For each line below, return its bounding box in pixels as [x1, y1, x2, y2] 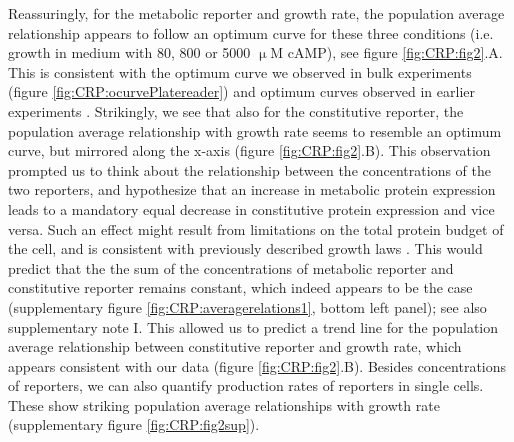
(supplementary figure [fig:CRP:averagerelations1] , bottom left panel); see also [8, 296, 487, 317]
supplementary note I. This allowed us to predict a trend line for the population [8, 316, 499, 337]
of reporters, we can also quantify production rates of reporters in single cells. [8, 375, 484, 396]
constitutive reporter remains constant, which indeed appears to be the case [8, 277, 473, 298]
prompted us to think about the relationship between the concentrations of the [8, 159, 491, 180]
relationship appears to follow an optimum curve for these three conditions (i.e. [8, 22, 494, 43]
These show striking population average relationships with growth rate [8, 394, 440, 415]
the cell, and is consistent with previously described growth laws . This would [8, 238, 483, 259]
